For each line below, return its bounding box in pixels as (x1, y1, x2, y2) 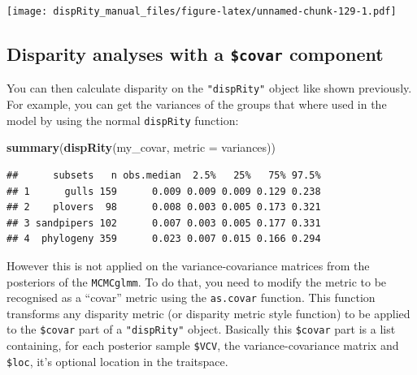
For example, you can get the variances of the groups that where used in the (7, 96, 387, 113)
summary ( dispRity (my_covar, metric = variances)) (7, 139, 276, 156)
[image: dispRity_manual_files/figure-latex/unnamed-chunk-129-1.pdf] (7, 6, 397, 17)
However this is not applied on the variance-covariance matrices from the (7, 256, 370, 274)
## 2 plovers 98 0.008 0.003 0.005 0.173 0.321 (7, 201, 321, 213)
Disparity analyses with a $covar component (7, 41, 384, 67)
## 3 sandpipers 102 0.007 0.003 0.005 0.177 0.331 (7, 217, 321, 229)
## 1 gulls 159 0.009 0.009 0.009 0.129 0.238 (7, 185, 321, 197)
